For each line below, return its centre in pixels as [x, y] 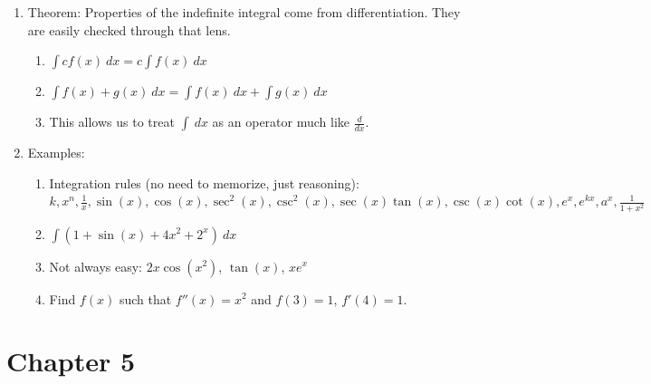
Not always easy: [96, 266]
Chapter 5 [71, 361]
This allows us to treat [112, 122]
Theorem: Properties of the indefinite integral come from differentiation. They [244, 12]
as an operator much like [281, 122]
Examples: [56, 153]
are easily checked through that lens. [129, 29]
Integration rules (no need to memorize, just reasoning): [204, 182]
